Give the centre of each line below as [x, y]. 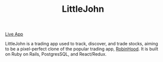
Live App [14, 34]
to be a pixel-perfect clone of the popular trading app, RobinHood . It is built [82, 49]
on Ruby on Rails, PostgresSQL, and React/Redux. [56, 54]
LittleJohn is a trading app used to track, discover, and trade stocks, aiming [81, 44]
